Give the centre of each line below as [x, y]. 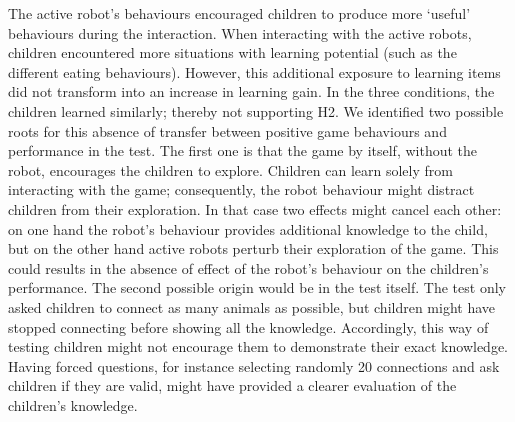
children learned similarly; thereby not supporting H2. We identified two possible [256, 110]
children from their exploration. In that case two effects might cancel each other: [255, 208]
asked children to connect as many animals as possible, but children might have [252, 306]
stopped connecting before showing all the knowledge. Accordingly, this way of [248, 326]
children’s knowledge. [73, 404]
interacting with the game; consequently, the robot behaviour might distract [241, 189]
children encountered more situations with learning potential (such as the [232, 52]
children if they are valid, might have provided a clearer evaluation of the [232, 385]
